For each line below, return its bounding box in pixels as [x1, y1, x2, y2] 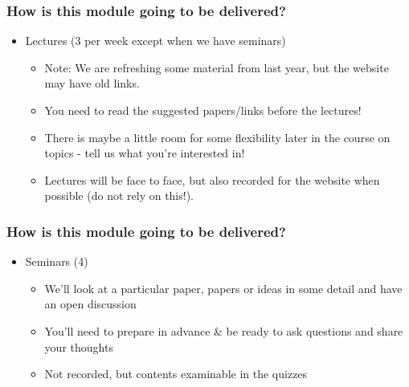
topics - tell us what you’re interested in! [44, 145, 245, 161]
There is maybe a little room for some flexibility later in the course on [44, 128, 391, 145]
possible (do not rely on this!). [44, 187, 194, 204]
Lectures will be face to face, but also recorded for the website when [44, 171, 380, 188]
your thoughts [44, 338, 113, 355]
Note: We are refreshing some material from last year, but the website [44, 59, 389, 75]
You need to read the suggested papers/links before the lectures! [44, 102, 362, 118]
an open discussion [44, 295, 137, 312]
